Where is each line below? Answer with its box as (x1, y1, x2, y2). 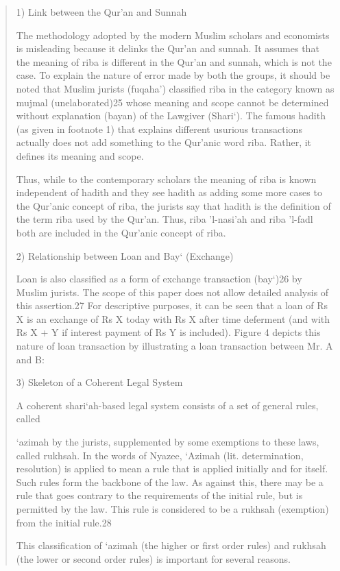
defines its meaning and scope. (16, 148, 144, 162)
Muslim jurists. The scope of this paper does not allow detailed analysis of (16, 284, 329, 299)
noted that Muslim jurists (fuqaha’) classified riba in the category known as (16, 81, 335, 95)
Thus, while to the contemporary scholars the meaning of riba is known (16, 171, 317, 186)
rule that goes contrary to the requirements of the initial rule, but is (16, 488, 303, 502)
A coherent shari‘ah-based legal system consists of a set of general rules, (16, 398, 319, 412)
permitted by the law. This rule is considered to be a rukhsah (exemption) (16, 502, 329, 515)
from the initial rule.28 (16, 515, 112, 529)
